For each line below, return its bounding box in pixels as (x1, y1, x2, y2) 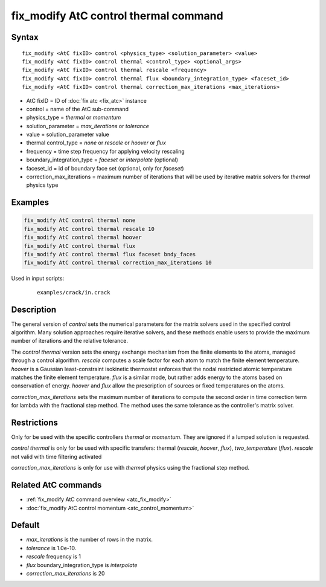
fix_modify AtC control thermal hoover (24, 234, 142, 241)
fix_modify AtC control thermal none (24, 217, 136, 224)
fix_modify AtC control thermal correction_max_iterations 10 (24, 259, 212, 266)
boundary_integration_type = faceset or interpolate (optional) (26, 156, 178, 163)
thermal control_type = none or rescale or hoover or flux (26, 139, 166, 146)
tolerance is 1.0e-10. (26, 544, 77, 551)
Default (11, 520, 40, 530)
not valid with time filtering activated (11, 453, 102, 460)
